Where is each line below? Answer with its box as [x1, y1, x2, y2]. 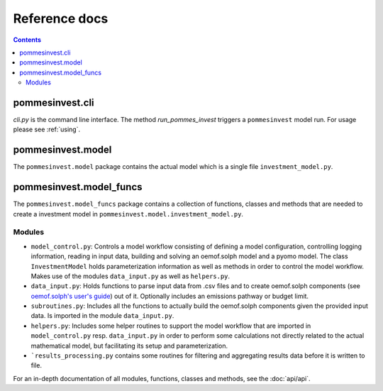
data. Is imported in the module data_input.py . [30, 312, 174, 320]
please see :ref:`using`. [13, 125, 81, 134]
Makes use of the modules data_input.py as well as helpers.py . [30, 272, 231, 280]
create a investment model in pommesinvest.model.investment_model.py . [13, 209, 244, 218]
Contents [13, 35, 42, 44]
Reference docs [13, 11, 109, 26]
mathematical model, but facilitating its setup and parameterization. [30, 341, 228, 350]
